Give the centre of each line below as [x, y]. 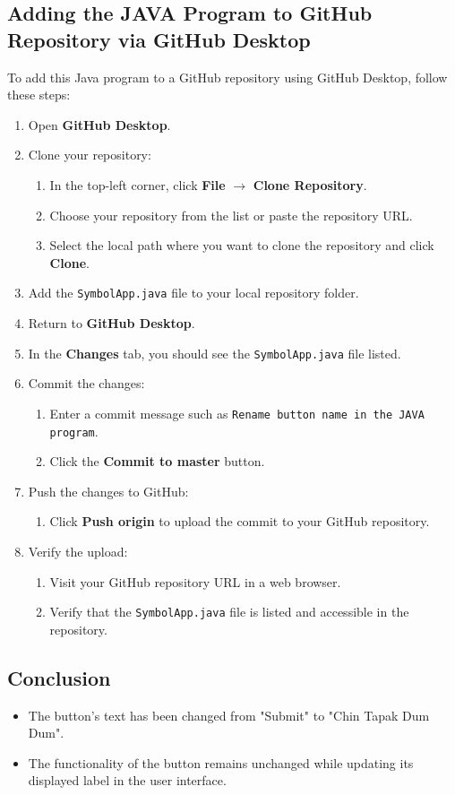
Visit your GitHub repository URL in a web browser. [195, 581]
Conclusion [59, 677]
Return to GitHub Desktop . [112, 323]
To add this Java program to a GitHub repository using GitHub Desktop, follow [227, 77]
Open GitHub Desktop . [99, 124]
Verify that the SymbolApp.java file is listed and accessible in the [229, 612]
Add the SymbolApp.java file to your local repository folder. [193, 293]
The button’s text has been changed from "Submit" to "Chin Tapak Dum [229, 715]
